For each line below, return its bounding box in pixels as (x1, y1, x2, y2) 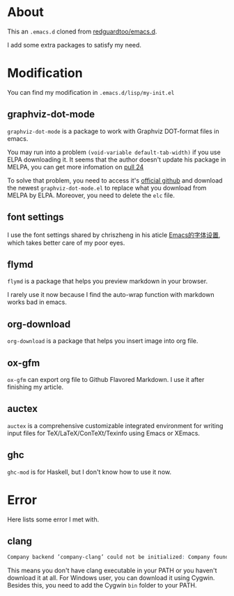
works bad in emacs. (7, 298, 68, 307)
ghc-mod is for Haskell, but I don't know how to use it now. (7, 468, 172, 476)
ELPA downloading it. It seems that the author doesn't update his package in (7, 155, 226, 164)
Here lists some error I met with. (7, 515, 100, 524)
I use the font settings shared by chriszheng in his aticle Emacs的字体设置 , (7, 231, 221, 239)
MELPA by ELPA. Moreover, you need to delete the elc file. (7, 191, 175, 199)
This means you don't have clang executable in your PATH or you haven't (7, 566, 217, 575)
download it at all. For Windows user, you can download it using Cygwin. (7, 574, 215, 582)
